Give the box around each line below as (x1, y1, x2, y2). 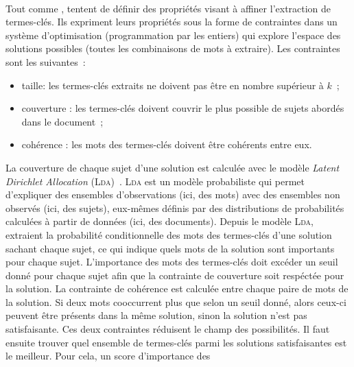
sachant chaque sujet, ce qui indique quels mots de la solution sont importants (5, 241, 335, 255)
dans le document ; (21, 114, 104, 128)
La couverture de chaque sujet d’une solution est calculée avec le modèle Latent (5, 160, 340, 174)
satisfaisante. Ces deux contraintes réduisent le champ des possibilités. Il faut (5, 322, 330, 336)
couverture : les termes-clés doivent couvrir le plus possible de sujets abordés (21, 101, 344, 115)
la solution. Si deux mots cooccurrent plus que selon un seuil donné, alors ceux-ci (5, 294, 346, 309)
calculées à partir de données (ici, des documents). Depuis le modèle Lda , (5, 214, 314, 228)
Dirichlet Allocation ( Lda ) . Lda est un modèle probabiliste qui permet (5, 174, 305, 188)
